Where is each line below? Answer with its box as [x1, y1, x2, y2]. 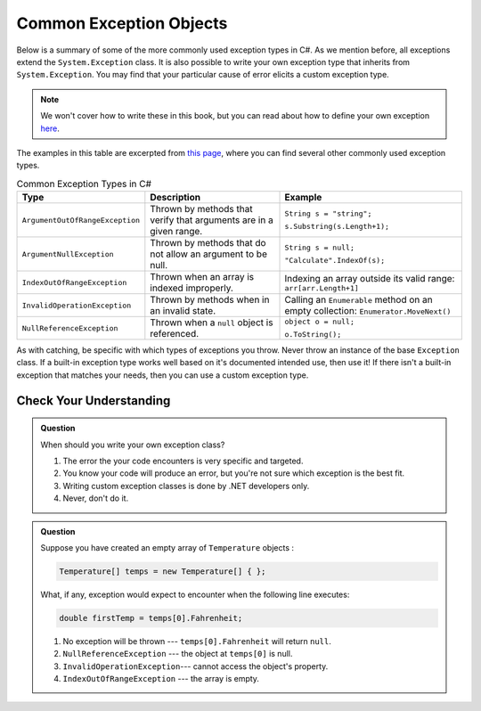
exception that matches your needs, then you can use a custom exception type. [16, 370, 309, 380]
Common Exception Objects [16, 13, 228, 33]
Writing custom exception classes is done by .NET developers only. [62, 480, 310, 491]
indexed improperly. [150, 282, 233, 294]
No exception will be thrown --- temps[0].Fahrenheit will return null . [62, 635, 331, 646]
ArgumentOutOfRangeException [21, 215, 141, 225]
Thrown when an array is [150, 271, 255, 283]
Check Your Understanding [16, 393, 171, 408]
